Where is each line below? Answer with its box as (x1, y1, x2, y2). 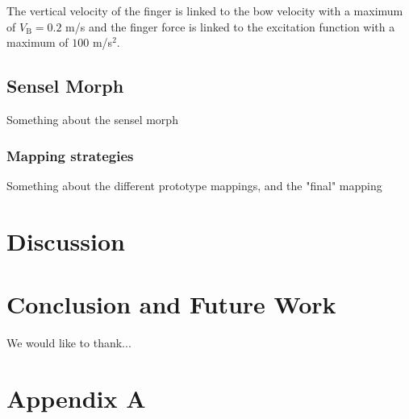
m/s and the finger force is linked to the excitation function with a (65, 18, 395, 35)
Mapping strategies (6, 145, 134, 165)
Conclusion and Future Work (6, 287, 336, 320)
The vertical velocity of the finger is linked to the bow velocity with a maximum (6, 2, 403, 19)
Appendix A (6, 381, 146, 414)
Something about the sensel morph (6, 110, 178, 127)
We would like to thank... (6, 334, 131, 351)
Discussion (6, 224, 125, 257)
